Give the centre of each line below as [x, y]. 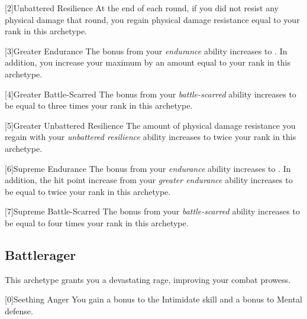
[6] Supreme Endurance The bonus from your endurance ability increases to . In [148, 168]
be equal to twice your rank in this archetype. [88, 191]
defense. [19, 310]
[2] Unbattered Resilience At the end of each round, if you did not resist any [142, 8]
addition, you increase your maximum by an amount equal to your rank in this [148, 62]
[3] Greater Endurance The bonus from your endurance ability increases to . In [146, 51]
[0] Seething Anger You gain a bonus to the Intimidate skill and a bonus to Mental [153, 299]
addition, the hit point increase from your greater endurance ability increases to [149, 180]
